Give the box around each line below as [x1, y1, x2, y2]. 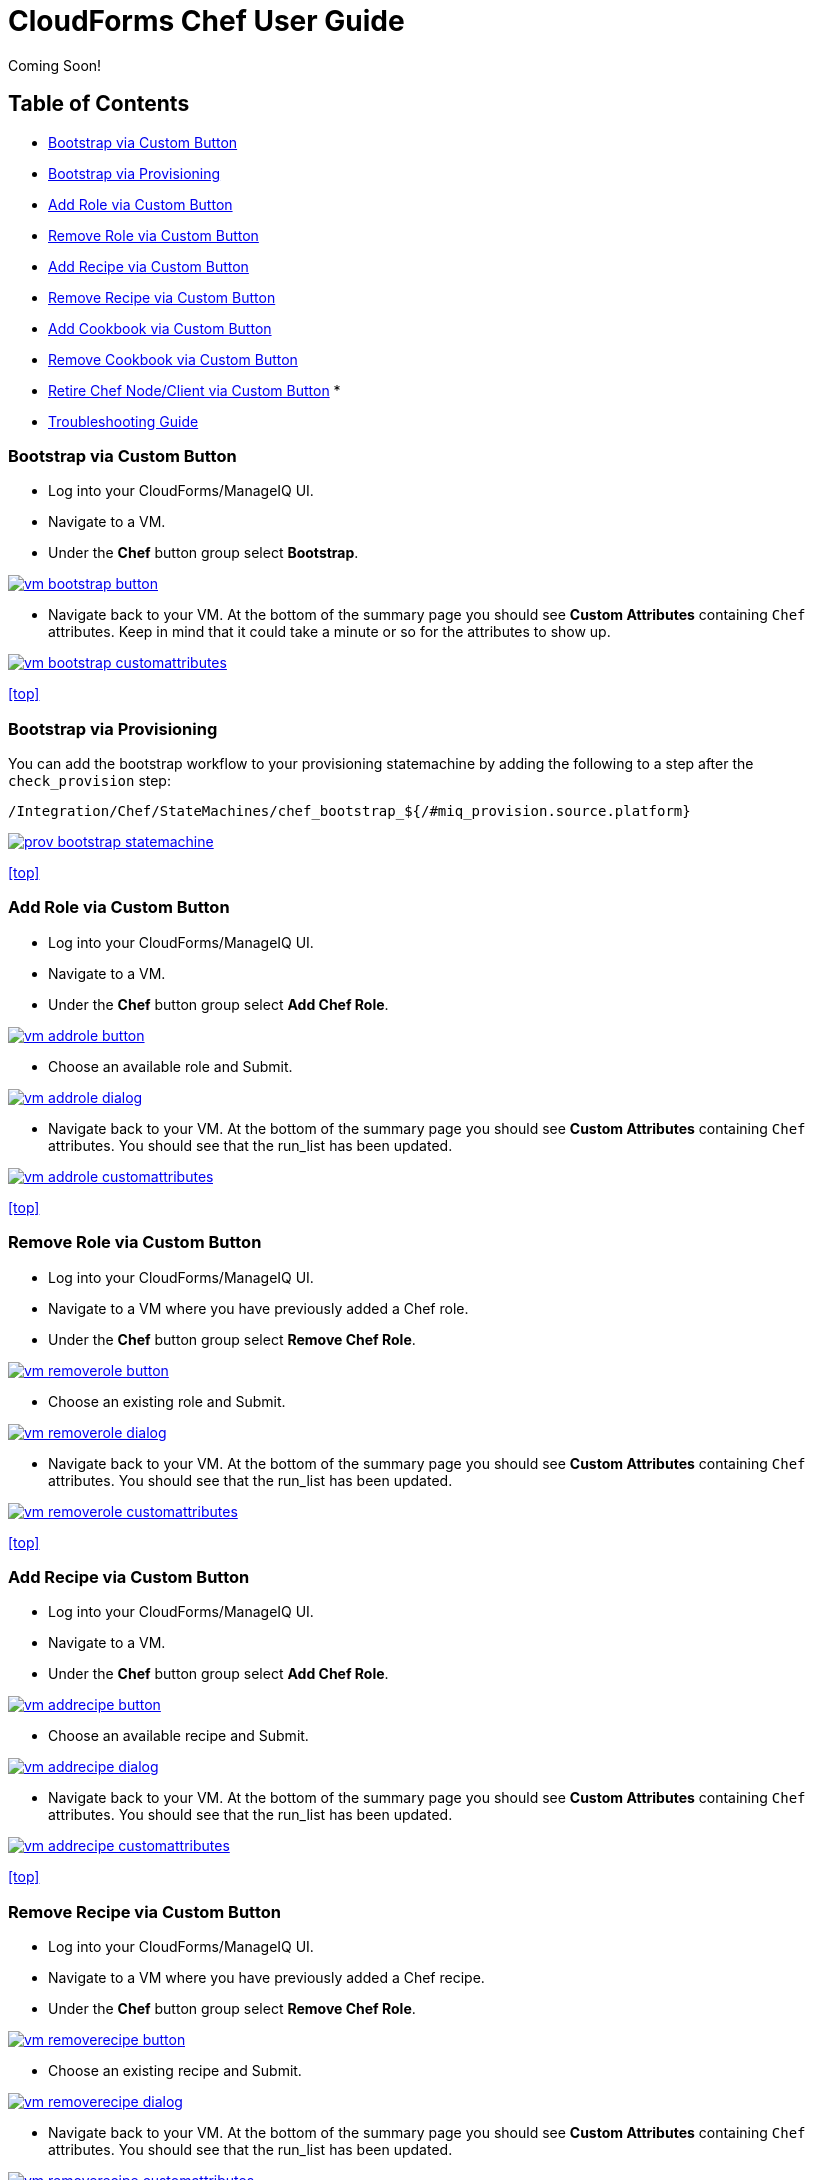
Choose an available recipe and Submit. [48, 1727, 309, 1745]
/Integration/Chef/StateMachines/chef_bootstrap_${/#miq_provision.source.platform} [8, 803, 691, 820]
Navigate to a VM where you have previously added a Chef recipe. [48, 1969, 485, 1987]
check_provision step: [8, 772, 171, 790]
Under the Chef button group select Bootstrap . [48, 544, 359, 562]
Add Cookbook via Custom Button [48, 319, 272, 337]
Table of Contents [8, 91, 190, 117]
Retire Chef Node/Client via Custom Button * [48, 381, 341, 399]
